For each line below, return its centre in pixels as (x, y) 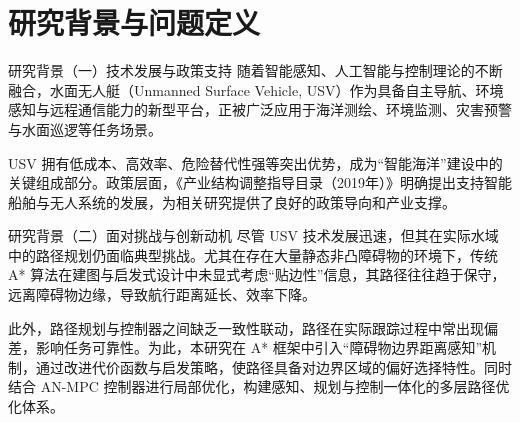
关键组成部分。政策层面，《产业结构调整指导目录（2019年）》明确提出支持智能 (260, 182)
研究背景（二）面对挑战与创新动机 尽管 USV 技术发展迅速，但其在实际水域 (253, 235)
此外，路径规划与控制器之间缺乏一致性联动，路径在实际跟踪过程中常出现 (246, 327)
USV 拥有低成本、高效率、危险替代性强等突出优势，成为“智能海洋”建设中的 (255, 162)
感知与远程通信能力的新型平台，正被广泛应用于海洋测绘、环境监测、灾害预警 (260, 109)
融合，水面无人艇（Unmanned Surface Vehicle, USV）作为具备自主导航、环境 (256, 89)
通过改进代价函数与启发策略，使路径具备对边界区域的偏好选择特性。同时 (273, 366)
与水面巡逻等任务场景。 (85, 128)
